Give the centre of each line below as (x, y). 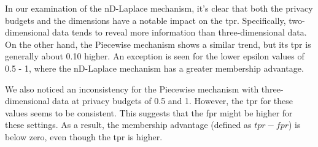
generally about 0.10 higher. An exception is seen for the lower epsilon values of (155, 56)
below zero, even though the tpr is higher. (84, 136)
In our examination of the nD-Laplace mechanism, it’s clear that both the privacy (159, 8)
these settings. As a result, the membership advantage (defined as (128, 125)
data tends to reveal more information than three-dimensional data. (180, 32)
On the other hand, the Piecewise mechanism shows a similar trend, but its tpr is (158, 44)
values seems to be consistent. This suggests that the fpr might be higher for (149, 112)
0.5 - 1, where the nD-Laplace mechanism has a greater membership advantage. (154, 68)
